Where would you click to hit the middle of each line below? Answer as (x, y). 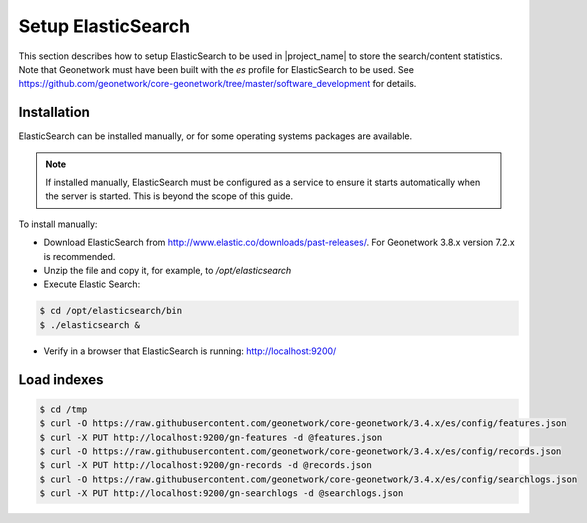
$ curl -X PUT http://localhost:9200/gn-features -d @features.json (211, 437)
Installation (54, 112)
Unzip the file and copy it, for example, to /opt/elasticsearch (167, 270)
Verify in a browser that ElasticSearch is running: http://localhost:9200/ (190, 351)
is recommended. (79, 256)
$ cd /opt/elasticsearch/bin (111, 311)
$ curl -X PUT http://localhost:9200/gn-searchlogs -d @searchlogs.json (221, 493)
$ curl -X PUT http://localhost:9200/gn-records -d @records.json (205, 465)
